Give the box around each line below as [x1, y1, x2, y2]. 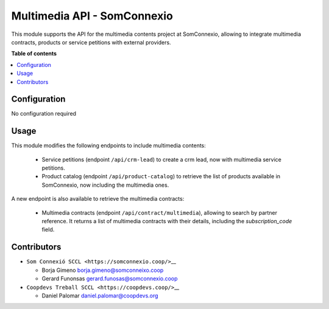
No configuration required [11, 110, 76, 117]
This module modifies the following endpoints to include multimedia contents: [11, 142, 207, 149]
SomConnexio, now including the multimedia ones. [41, 181, 169, 189]
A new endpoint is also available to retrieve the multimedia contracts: [11, 195, 185, 203]
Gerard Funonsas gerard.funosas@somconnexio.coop [41, 275, 178, 282]
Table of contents [11, 50, 57, 57]
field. [41, 226, 55, 234]
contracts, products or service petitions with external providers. [11, 38, 171, 46]
